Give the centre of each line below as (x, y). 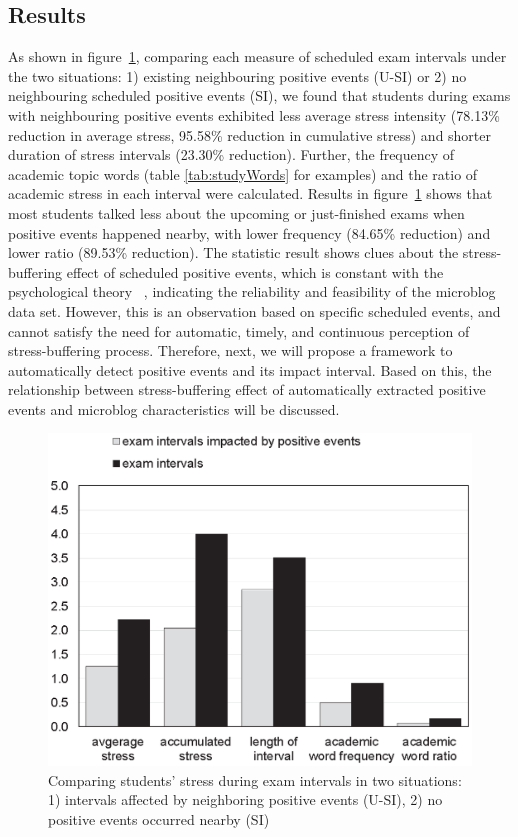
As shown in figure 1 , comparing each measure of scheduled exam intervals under (257, 56)
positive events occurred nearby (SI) (159, 818)
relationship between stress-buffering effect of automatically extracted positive (247, 389)
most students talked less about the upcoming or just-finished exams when (236, 212)
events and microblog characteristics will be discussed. (174, 408)
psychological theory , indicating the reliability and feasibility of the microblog (252, 291)
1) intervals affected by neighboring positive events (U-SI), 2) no (245, 799)
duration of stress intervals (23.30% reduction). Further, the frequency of (231, 154)
